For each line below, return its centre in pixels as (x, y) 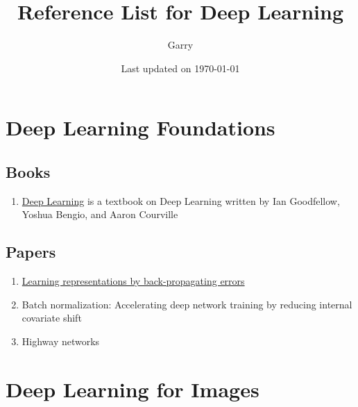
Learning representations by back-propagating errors (133, 281)
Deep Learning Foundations (140, 127)
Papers (31, 252)
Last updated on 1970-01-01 (180, 68)
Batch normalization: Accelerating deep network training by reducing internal (187, 304)
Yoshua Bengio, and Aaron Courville (100, 214)
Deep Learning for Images (133, 389)
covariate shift (52, 318)
